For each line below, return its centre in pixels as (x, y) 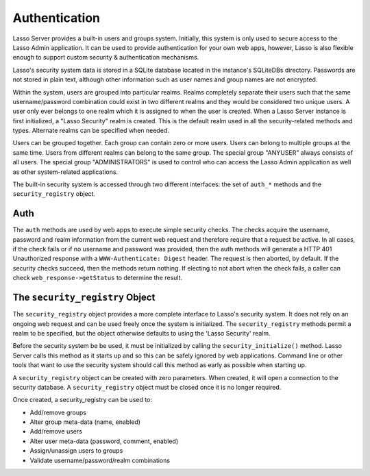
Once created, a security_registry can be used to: (82, 400)
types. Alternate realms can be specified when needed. (91, 131)
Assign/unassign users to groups (76, 451)
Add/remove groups (58, 412)
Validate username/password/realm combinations (100, 460)
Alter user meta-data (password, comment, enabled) (104, 441)
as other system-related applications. (65, 172)
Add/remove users (56, 431)
